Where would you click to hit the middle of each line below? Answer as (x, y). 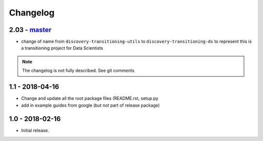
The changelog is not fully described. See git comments (78, 71)
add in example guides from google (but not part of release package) (91, 105)
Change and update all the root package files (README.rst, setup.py (90, 98)
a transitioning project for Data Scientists (62, 48)
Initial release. (35, 130)
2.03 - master (30, 30)
